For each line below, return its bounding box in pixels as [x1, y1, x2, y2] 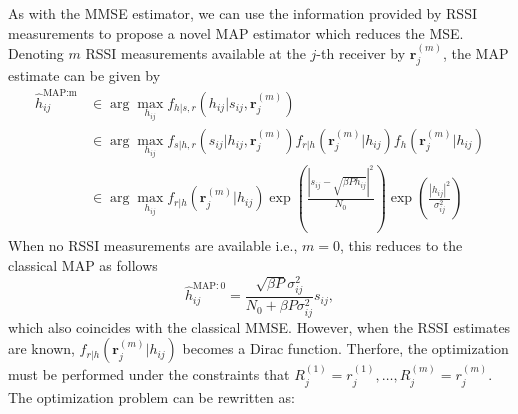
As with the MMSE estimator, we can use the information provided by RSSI [8, 3, 477, 23]
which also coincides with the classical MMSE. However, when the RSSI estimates [8, 316, 511, 337]
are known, [8, 338, 75, 359]
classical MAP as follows [8, 254, 158, 275]
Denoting [8, 43, 64, 63]
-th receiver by [316, 43, 406, 63]
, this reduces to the [339, 235, 463, 256]
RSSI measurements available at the [85, 43, 306, 63]
